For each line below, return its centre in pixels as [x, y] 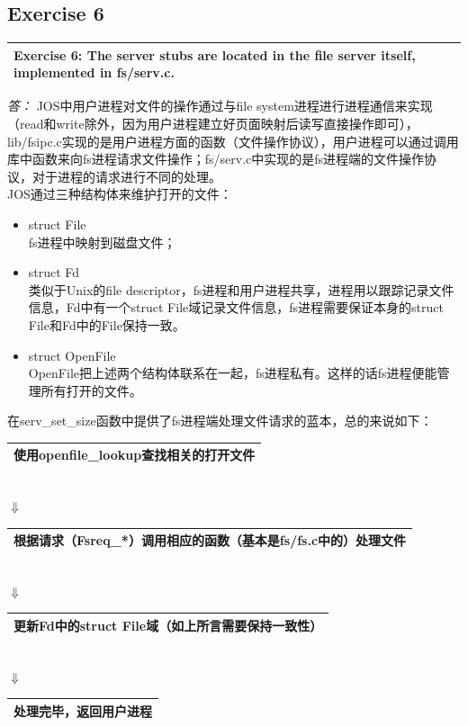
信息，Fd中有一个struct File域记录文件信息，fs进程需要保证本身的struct [236, 307]
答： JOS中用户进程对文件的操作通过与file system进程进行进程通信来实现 [220, 106]
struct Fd [54, 272]
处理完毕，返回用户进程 [83, 710]
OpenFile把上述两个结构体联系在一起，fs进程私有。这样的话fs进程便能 [233, 373]
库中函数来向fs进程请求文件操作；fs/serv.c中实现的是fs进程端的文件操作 [216, 159]
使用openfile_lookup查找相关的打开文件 [135, 455]
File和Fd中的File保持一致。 [107, 324]
